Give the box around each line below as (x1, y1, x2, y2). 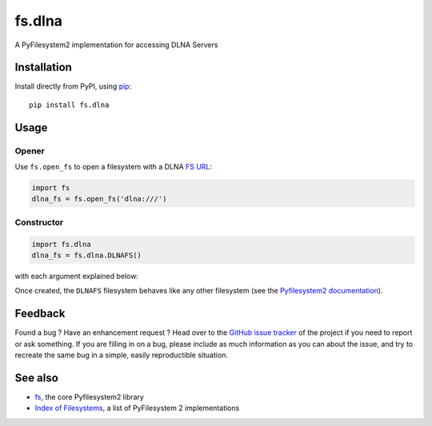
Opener (14, 145, 46, 156)
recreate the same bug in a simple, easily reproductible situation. (14, 350, 228, 360)
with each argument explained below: (14, 271, 139, 281)
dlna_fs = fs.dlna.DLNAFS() (31, 250, 142, 260)
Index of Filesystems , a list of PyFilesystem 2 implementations (34, 404, 240, 413)
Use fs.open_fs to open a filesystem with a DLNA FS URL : (14, 162, 212, 171)
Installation (14, 61, 72, 74)
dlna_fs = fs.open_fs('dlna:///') (31, 194, 167, 204)
